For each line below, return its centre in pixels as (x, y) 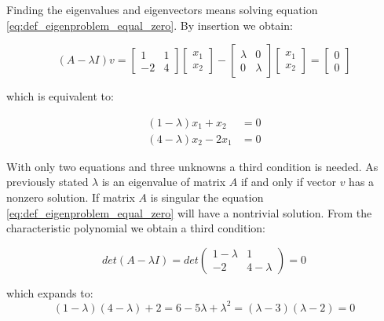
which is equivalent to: (60, 96)
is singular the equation (207, 197)
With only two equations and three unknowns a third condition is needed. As (192, 166)
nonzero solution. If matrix (71, 197)
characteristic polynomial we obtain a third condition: (136, 228)
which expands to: (50, 292)
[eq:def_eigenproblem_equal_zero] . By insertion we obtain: (150, 25)
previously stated (48, 182)
